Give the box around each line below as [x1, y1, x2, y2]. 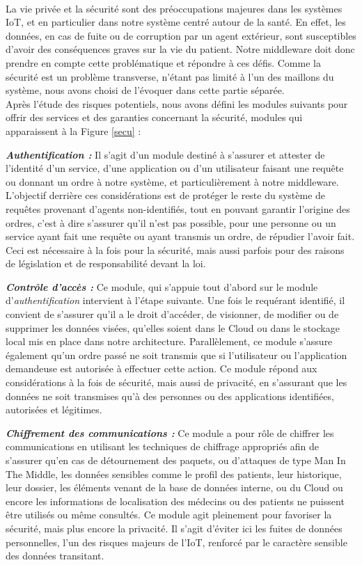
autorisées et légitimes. [6, 402, 102, 417]
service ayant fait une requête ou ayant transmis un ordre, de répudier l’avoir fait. [6, 229, 355, 244]
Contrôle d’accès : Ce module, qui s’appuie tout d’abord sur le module [6, 279, 318, 294]
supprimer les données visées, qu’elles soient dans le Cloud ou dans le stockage [6, 320, 340, 335]
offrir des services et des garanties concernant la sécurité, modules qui [6, 110, 303, 125]
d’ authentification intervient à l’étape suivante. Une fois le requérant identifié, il [6, 293, 345, 308]
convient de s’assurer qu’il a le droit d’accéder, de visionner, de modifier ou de [6, 307, 339, 321]
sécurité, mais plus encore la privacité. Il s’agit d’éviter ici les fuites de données [6, 520, 343, 535]
